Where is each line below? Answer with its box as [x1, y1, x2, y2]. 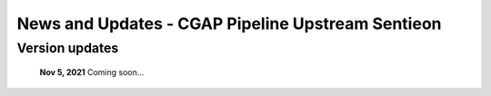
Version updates [16, 40, 119, 56]
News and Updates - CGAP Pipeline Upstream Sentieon [16, 14, 442, 34]
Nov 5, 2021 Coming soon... [39, 67, 145, 78]
